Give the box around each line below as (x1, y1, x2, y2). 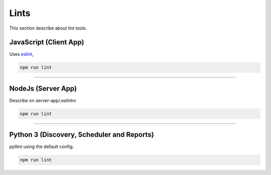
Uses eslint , (9, 51, 34, 57)
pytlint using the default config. (9, 143, 74, 150)
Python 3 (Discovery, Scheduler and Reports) (9, 130, 154, 139)
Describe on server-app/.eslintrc (9, 97, 77, 103)
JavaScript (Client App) (9, 38, 84, 47)
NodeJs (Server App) (9, 84, 77, 93)
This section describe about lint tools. (9, 25, 87, 31)
